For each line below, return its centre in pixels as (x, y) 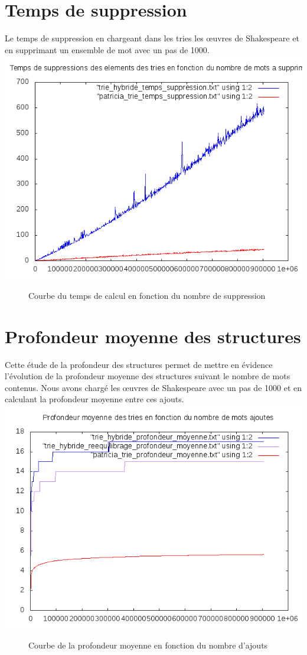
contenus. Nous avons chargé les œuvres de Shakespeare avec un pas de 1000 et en (153, 387)
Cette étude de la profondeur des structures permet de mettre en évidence (139, 364)
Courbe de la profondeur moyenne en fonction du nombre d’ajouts (148, 645)
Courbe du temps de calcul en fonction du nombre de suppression (147, 295)
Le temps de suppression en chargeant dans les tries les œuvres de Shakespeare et (152, 38)
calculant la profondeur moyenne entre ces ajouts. (94, 399)
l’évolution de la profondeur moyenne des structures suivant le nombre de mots (148, 376)
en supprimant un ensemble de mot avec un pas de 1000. (107, 49)
